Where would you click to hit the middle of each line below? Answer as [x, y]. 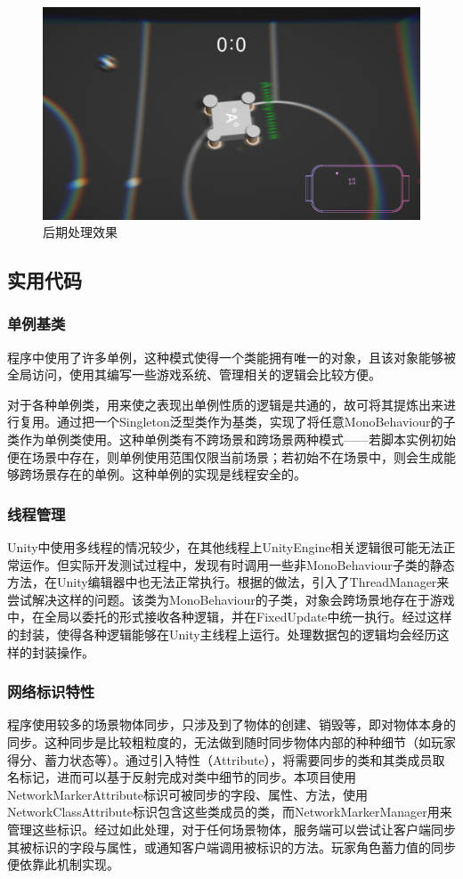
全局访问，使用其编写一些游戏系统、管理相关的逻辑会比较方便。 [194, 374]
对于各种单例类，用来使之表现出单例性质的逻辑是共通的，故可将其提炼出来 [225, 404]
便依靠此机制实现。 [63, 864]
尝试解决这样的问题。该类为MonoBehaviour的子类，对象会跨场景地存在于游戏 [231, 599]
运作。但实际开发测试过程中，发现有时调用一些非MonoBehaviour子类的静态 [237, 564]
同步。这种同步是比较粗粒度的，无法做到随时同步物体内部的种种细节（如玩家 [231, 742]
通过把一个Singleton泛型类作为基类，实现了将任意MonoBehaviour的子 [256, 422]
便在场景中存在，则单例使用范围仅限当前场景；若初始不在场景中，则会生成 [225, 456]
